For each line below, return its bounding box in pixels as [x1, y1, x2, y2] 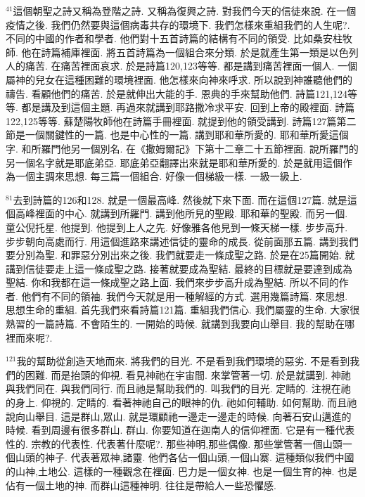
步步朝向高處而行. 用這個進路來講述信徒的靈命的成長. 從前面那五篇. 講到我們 [6, 233, 359, 248]
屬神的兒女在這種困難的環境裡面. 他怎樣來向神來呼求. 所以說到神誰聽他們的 [6, 72, 353, 86]
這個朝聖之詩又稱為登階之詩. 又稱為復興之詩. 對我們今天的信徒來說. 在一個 [13, 4, 357, 18]
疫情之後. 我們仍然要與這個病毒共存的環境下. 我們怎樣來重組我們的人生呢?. [6, 17, 350, 32]
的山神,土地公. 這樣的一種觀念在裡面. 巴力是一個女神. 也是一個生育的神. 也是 [6, 464, 358, 478]
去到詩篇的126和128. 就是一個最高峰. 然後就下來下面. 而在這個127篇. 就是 [13, 192, 347, 207]
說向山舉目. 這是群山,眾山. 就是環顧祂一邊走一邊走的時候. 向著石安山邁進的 [6, 408, 352, 423]
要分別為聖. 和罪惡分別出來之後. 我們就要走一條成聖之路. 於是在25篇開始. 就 [6, 247, 355, 262]
